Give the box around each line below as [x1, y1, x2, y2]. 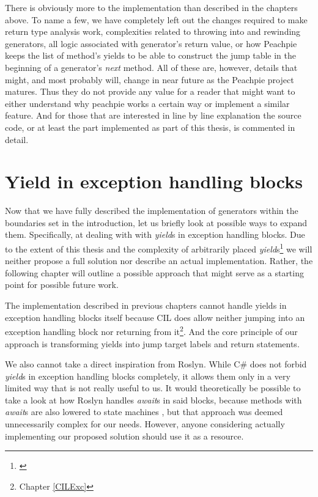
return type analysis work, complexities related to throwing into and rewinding [5, 25, 301, 38]
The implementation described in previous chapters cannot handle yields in [5, 299, 287, 312]
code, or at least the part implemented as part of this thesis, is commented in [5, 120, 295, 133]
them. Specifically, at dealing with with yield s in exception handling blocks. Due [5, 228, 305, 241]
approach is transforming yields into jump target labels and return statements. [5, 337, 300, 350]
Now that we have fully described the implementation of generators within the [5, 204, 298, 217]
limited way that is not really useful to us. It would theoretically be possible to [5, 381, 301, 394]
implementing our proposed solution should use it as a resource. [5, 429, 244, 442]
